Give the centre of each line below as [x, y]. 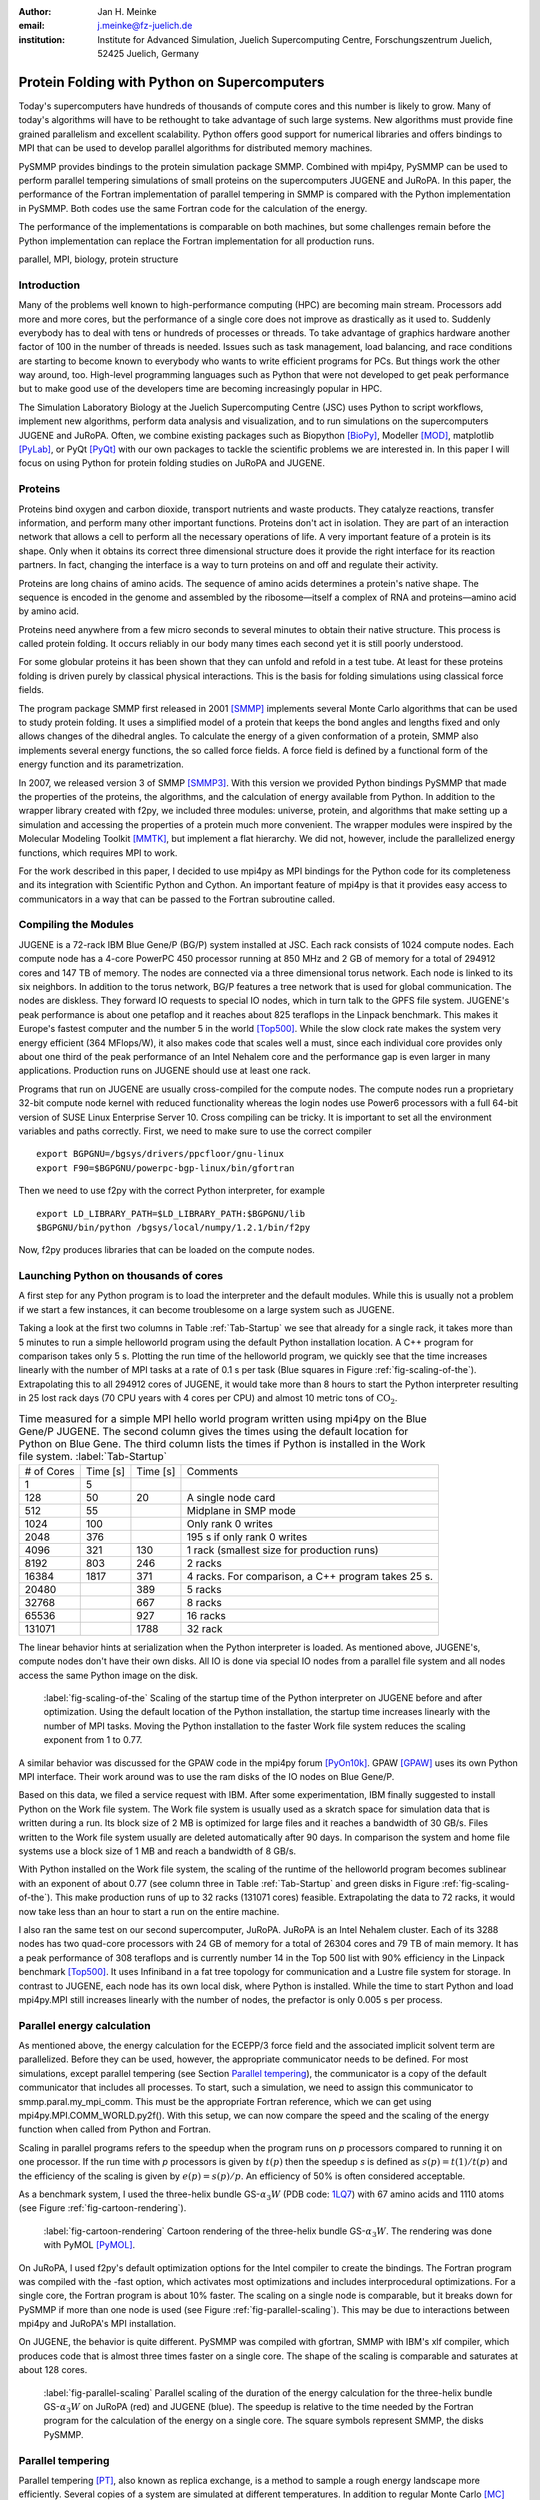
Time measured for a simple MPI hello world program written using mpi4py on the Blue [222, 1418]
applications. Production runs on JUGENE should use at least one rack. [164, 1071]
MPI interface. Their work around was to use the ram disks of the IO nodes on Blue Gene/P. [206, 1777]
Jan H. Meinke [127, 11]
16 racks [206, 1615]
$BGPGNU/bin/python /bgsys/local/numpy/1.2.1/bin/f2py [173, 1227]
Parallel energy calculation [84, 2025]
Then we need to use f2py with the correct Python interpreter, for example [171, 1191]
